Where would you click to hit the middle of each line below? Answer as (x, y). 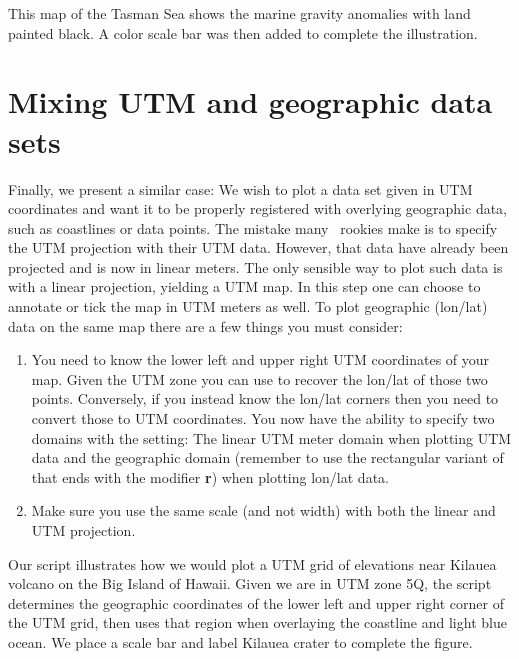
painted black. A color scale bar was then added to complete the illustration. (243, 32)
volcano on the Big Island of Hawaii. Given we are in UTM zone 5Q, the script (250, 583)
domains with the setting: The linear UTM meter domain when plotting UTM (271, 437)
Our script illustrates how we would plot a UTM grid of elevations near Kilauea (252, 563)
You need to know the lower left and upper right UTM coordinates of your (260, 359)
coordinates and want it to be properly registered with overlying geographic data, (258, 208)
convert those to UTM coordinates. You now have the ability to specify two (263, 418)
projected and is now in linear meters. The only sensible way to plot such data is (255, 266)
